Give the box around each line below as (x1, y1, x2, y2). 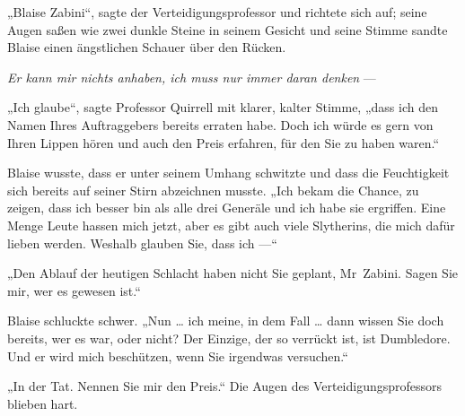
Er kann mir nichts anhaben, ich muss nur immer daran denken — (7, 67, 376, 86)
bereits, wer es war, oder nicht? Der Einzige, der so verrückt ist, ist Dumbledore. (7, 328, 451, 347)
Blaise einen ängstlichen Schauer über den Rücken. (7, 38, 286, 56)
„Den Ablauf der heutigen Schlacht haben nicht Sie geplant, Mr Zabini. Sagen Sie (7, 264, 458, 282)
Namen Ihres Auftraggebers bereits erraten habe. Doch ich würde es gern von (7, 115, 434, 134)
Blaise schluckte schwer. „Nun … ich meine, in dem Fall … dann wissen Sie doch (7, 311, 444, 330)
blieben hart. (7, 394, 78, 412)
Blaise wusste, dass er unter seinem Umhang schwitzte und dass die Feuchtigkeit (7, 163, 450, 182)
